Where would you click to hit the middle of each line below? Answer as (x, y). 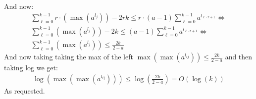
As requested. (25, 90)
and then (239, 57)
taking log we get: (31, 68)
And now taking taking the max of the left (69, 57)
